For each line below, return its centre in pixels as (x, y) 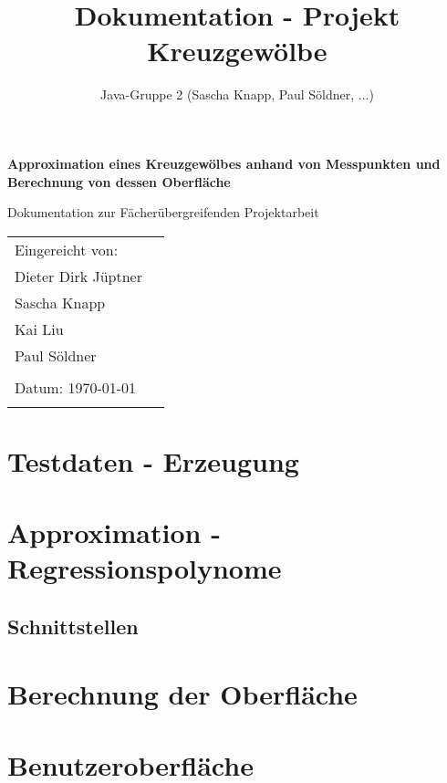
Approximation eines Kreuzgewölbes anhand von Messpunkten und (224, 163)
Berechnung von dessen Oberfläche (119, 181)
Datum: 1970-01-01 (76, 387)
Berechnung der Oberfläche (182, 693)
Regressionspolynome (145, 568)
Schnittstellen (73, 626)
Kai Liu (39, 329)
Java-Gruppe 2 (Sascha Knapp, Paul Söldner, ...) (237, 94)
